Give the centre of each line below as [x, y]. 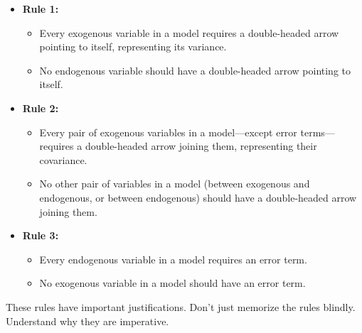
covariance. [63, 159]
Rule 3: [41, 235]
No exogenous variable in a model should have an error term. [172, 283]
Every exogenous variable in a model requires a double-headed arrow [189, 32]
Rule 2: [41, 108]
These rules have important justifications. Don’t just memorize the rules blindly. [181, 306]
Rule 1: [41, 9]
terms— [318, 132]
